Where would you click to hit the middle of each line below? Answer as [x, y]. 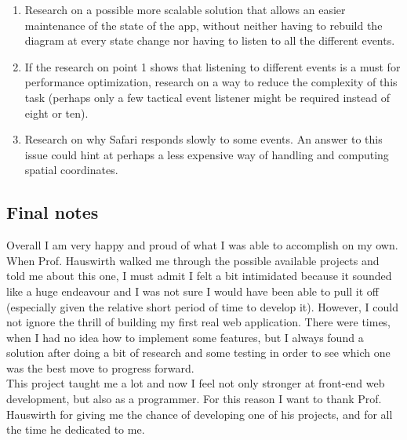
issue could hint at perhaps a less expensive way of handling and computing [207, 154]
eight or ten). [56, 113]
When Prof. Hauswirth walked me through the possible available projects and [193, 260]
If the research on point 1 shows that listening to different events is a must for [213, 66]
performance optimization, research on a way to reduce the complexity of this [211, 82]
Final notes [53, 212]
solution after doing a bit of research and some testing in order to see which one [198, 353]
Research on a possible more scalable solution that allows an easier [185, 9]
